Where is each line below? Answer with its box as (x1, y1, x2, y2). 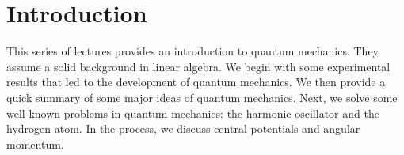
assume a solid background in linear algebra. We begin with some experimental (6, 58, 391, 74)
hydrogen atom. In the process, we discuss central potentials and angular (6, 120, 360, 137)
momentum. (6, 135, 64, 152)
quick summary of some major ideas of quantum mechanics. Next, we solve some (6, 89, 398, 105)
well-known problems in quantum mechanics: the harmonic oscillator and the (6, 104, 379, 121)
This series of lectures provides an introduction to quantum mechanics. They (6, 43, 379, 59)
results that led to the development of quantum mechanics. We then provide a (6, 74, 386, 90)
